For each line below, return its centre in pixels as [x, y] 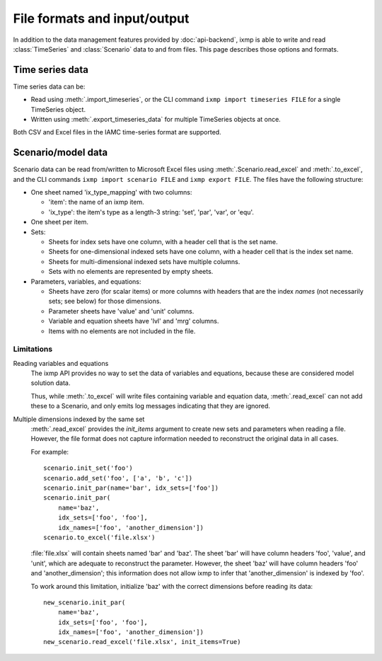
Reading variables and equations [61, 363]
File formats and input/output [101, 18]
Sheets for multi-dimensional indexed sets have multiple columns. [144, 261]
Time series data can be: [49, 86]
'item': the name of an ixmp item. [96, 202]
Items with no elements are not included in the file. [122, 331]
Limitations [33, 349]
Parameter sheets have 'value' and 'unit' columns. [121, 311]
